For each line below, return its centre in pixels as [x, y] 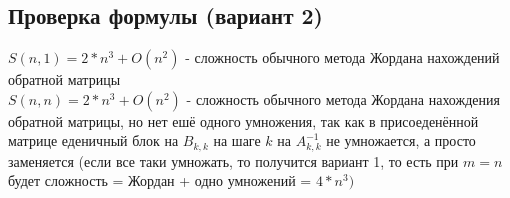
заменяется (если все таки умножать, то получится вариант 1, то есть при [233, 160]
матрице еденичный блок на [93, 140]
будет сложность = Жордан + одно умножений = [160, 180]
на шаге [237, 140]
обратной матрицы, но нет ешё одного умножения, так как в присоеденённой [243, 120]
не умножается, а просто [401, 140]
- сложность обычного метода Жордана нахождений [342, 57]
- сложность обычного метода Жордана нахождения [343, 98]
